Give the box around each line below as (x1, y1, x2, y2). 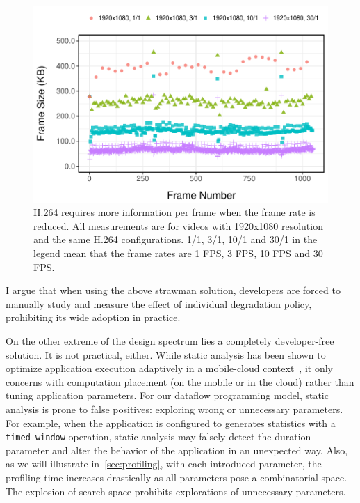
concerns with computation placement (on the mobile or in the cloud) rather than (6, 374, 354, 389)
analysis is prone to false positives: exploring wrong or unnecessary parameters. (6, 401, 343, 416)
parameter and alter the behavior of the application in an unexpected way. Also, (6, 442, 348, 457)
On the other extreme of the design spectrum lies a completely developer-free (6, 334, 334, 348)
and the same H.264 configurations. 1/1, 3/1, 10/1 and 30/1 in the (33, 232, 318, 247)
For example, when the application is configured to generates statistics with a (6, 415, 336, 430)
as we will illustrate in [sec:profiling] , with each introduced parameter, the (6, 456, 322, 471)
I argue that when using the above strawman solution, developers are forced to (6, 283, 341, 297)
